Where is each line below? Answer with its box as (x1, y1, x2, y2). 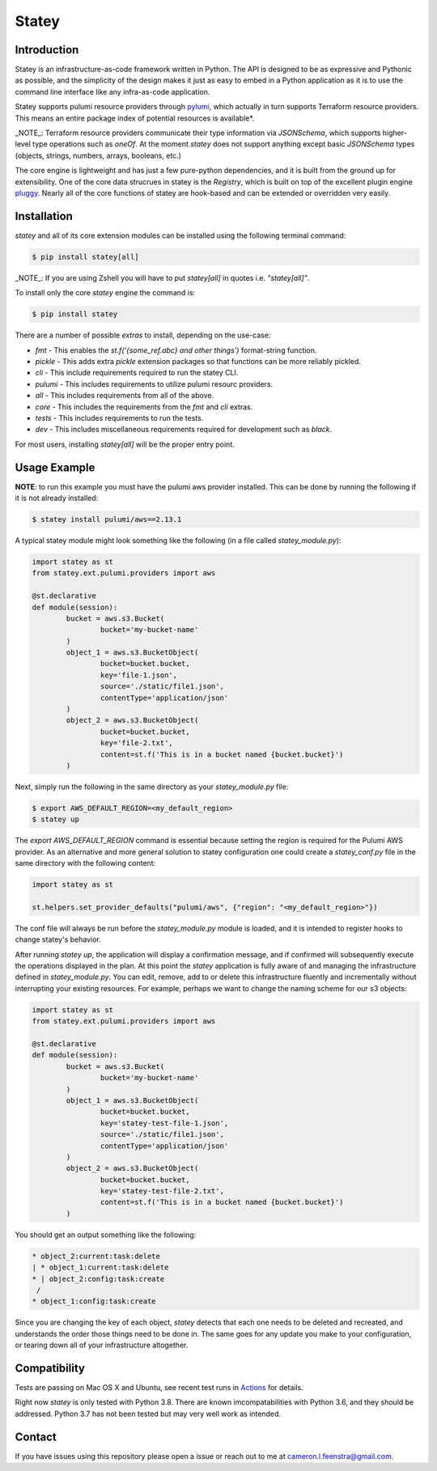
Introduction (15, 43, 79, 57)
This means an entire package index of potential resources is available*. (15, 113, 255, 123)
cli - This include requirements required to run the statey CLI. (35, 368, 239, 378)
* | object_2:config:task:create (32, 1274, 165, 1283)
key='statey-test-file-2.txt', (100, 1186, 224, 1196)
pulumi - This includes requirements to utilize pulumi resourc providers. (35, 379, 274, 388)
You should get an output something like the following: (15, 1230, 197, 1240)
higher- (382, 128, 408, 138)
